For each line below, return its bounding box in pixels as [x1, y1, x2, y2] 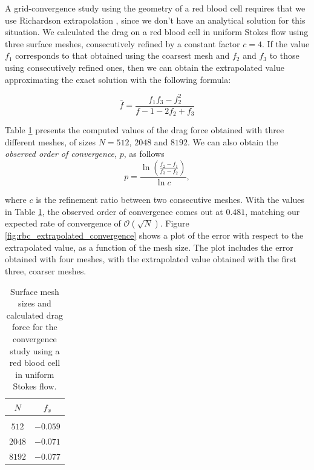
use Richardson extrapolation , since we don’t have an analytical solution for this [5, 13, 306, 26]
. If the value [262, 37, 310, 50]
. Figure [160, 217, 189, 230]
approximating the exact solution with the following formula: [5, 73, 231, 85]
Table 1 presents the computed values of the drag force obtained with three [5, 124, 284, 136]
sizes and [18, 297, 51, 309]
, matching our [245, 205, 300, 217]
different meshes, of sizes [5, 135, 96, 148]
